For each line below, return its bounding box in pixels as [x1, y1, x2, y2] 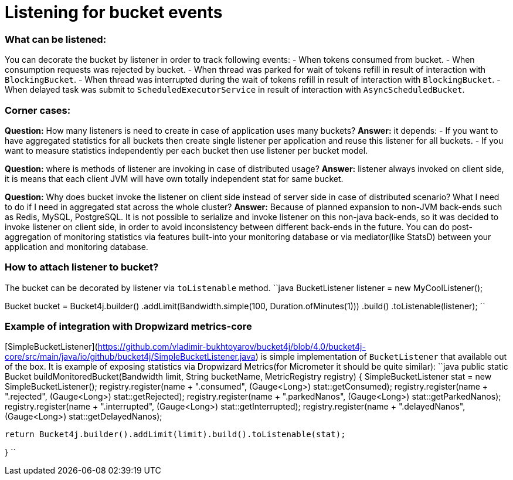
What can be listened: [5, 33, 107, 45]
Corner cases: [5, 104, 71, 116]
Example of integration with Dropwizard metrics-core [5, 320, 252, 332]
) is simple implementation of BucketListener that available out [255, 351, 507, 362]
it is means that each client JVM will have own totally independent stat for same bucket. [5, 173, 344, 184]
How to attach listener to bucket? [5, 261, 159, 273]
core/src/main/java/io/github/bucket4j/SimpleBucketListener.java [5, 351, 256, 362]
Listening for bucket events [5, 2, 223, 22]
